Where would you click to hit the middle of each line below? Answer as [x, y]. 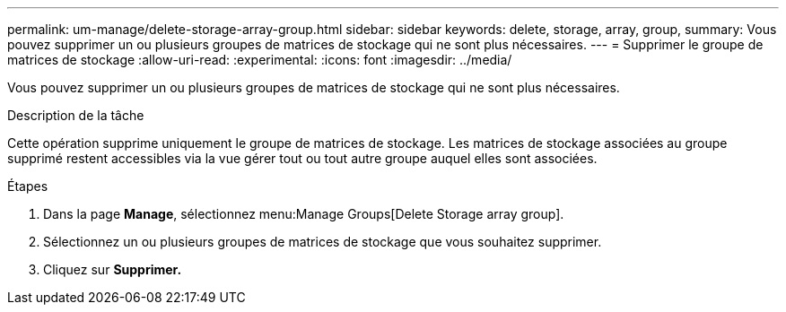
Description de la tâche [76, 115]
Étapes [28, 186]
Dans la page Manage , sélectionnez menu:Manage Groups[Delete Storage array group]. [304, 214]
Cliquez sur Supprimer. [113, 269]
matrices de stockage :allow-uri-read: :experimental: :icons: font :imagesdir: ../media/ [260, 60]
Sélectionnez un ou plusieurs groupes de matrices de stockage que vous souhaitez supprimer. [323, 242]
